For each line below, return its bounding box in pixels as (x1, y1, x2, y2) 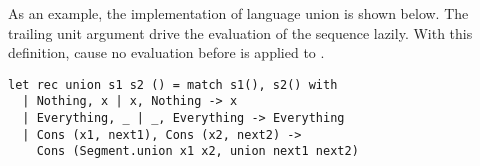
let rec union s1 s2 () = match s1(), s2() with (8, 77, 338, 92)
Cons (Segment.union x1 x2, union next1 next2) (36, 144, 359, 159)
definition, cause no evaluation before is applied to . (8, 42, 325, 63)
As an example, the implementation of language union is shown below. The (8, 3, 469, 23)
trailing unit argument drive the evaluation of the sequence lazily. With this (8, 22, 473, 43)
